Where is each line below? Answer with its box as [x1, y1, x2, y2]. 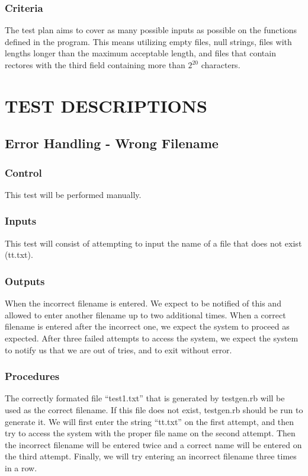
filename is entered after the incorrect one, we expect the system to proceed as [5, 320, 290, 333]
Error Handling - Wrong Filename [5, 134, 219, 152]
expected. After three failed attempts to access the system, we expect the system [5, 331, 299, 344]
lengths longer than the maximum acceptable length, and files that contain [5, 47, 276, 59]
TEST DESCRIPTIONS [5, 93, 207, 117]
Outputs [5, 273, 45, 288]
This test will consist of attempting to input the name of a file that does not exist [5, 237, 302, 249]
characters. [201, 59, 240, 71]
